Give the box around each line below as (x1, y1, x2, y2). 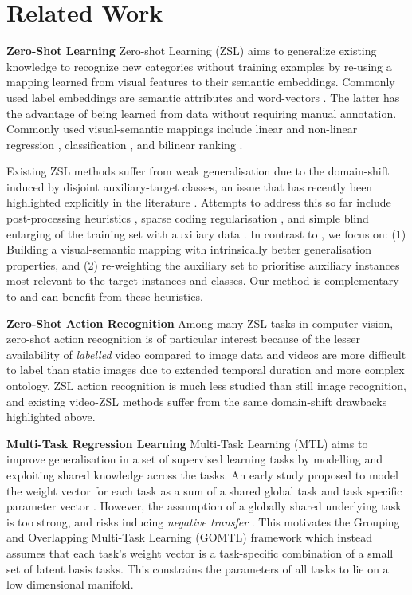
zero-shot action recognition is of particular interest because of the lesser (6, 330, 360, 347)
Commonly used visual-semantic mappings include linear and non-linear (6, 120, 358, 137)
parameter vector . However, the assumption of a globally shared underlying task (6, 498, 402, 514)
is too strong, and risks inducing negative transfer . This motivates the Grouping (6, 513, 400, 530)
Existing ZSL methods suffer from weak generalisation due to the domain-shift (6, 163, 390, 179)
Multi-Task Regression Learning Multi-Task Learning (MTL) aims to (6, 435, 368, 451)
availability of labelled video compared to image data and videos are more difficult (6, 345, 406, 362)
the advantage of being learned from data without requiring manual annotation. (6, 104, 397, 121)
